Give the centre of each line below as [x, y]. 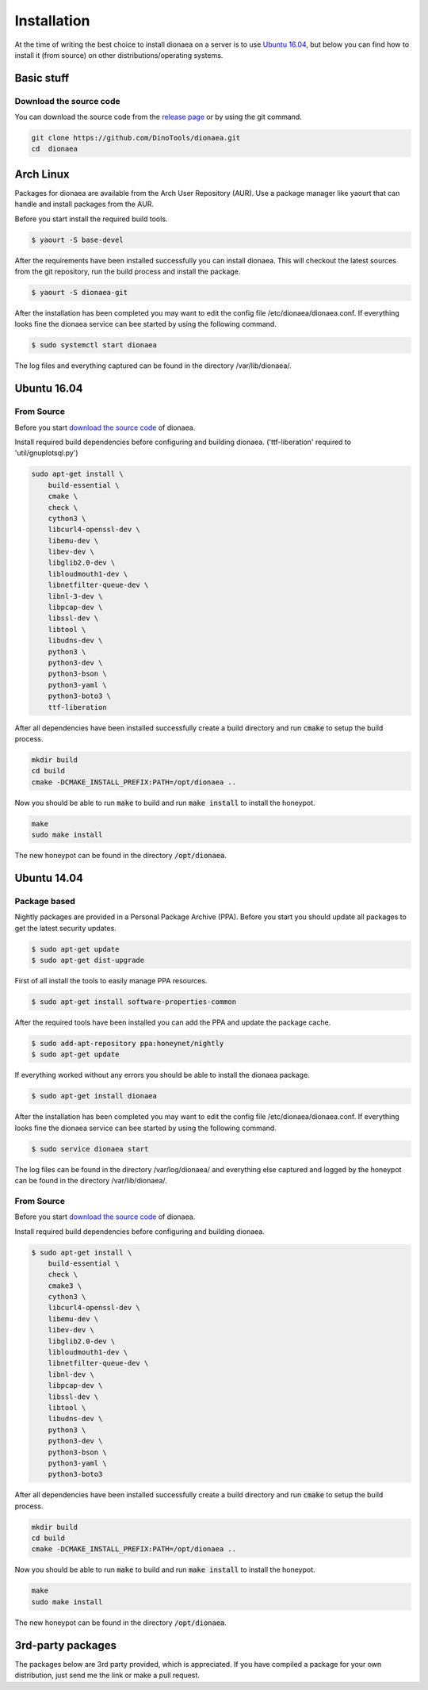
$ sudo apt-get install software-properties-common [134, 1002]
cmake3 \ [65, 1286]
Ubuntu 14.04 [49, 878]
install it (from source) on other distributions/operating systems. [119, 55]
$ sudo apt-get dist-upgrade [88, 960]
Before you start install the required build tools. [91, 219]
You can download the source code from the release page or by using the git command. [159, 117]
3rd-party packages [65, 1645]
